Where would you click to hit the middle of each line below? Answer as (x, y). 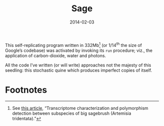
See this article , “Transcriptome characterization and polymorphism (80, 108)
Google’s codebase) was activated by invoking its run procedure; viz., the (79, 50)
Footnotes (26, 90)
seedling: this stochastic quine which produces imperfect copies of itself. (79, 70)
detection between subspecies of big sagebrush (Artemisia (72, 113)
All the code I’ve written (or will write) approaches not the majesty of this (78, 65)
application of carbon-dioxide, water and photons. (56, 55)
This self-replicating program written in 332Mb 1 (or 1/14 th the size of (74, 44)
